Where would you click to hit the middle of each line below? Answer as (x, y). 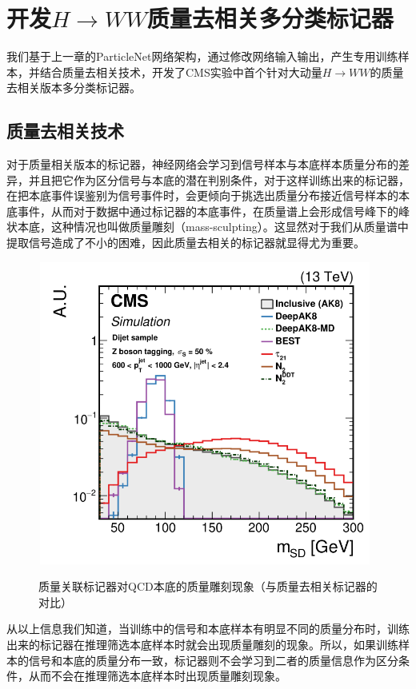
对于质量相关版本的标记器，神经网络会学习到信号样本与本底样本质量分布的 (202, 164)
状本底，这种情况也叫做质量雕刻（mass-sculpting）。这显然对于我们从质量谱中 (208, 227)
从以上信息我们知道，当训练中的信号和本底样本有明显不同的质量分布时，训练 (208, 629)
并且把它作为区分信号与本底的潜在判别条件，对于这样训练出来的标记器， (219, 179)
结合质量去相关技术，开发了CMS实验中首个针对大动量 (181, 72)
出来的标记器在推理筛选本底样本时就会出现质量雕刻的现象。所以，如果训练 (202, 644)
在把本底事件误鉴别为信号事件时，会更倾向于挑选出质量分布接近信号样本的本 (208, 195)
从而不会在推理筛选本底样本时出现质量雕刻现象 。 (157, 676)
